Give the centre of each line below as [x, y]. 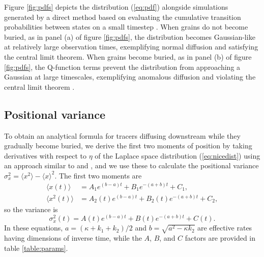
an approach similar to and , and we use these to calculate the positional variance [131, 165]
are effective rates [225, 228]
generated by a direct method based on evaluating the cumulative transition [123, 17]
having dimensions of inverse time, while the [73, 237]
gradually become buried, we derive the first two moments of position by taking [128, 146]
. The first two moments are [98, 175]
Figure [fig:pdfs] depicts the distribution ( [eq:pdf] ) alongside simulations [116, 7]
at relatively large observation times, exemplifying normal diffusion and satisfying [131, 47]
